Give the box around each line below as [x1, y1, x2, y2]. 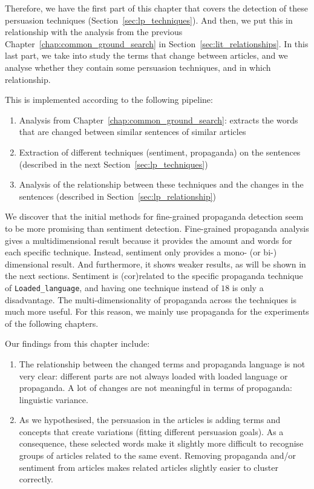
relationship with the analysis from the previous [5, 25, 183, 38]
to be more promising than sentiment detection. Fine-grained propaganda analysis [5, 222, 309, 234]
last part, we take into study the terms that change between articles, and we [5, 49, 288, 62]
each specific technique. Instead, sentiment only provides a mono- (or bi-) [5, 246, 277, 258]
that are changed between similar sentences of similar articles [19, 125, 246, 138]
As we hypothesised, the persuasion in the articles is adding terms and [19, 413, 281, 426]
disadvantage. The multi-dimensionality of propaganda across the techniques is [5, 293, 296, 306]
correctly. [19, 473, 53, 485]
